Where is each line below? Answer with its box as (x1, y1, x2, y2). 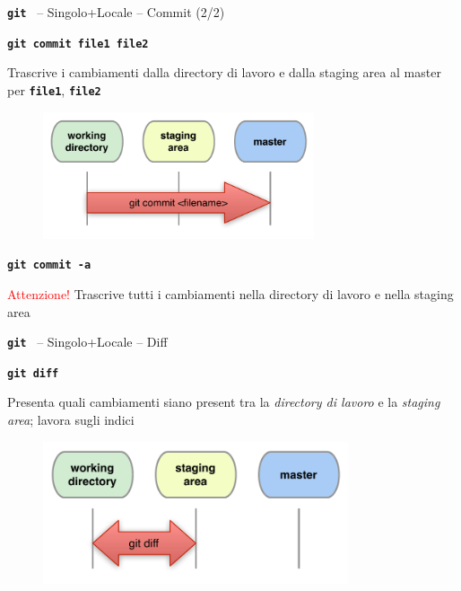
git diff (7, 366, 59, 380)
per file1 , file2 (7, 80, 101, 99)
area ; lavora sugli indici (7, 410, 135, 429)
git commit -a (7, 259, 91, 272)
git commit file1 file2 (7, 37, 149, 50)
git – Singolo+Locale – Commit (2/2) (7, 3, 225, 21)
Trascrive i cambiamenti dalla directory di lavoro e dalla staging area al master (7, 63, 441, 82)
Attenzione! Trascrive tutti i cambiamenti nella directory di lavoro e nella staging (7, 284, 454, 303)
